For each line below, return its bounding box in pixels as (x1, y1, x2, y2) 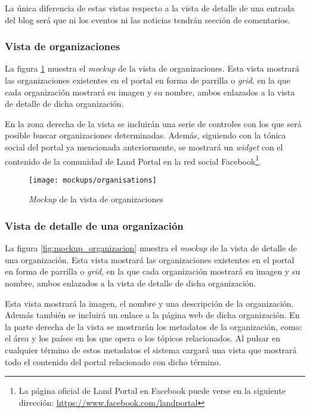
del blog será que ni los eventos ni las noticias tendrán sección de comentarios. (5, 13, 290, 26)
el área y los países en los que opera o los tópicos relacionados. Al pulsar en (5, 332, 280, 344)
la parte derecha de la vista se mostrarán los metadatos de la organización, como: (5, 320, 302, 332)
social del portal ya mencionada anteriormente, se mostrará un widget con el (5, 140, 283, 153)
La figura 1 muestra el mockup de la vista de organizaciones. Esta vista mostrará (5, 62, 300, 75)
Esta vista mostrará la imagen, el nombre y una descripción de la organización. (5, 297, 294, 309)
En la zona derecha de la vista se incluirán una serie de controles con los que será (5, 117, 302, 130)
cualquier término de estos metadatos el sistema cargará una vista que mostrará (5, 344, 297, 356)
